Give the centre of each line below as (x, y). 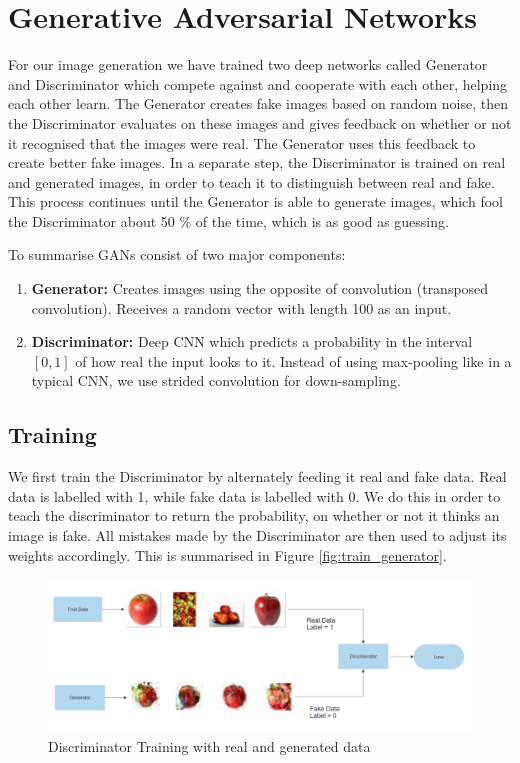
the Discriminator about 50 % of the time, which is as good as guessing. (228, 220)
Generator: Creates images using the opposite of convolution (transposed (260, 288)
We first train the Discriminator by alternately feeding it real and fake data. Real (257, 476)
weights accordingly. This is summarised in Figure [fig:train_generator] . (227, 554)
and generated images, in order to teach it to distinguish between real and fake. (251, 181)
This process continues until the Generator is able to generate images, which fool (255, 201)
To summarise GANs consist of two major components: (177, 254)
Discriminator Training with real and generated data (209, 745)
